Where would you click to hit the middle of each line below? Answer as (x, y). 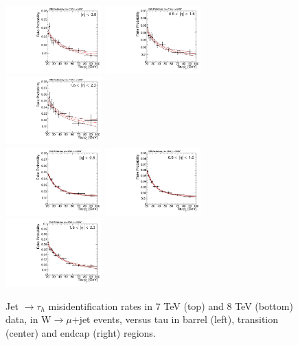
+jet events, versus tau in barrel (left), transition (175, 319)
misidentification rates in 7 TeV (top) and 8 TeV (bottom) (171, 305)
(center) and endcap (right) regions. (81, 333)
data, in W (28, 319)
